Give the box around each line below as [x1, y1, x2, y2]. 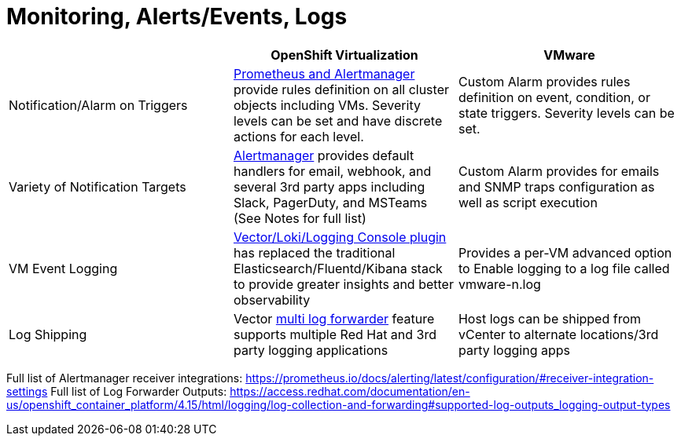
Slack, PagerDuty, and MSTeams [233, 194, 428, 210]
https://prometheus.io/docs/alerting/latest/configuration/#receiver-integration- [245, 371, 654, 385]
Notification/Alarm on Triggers [9, 97, 188, 113]
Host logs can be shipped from [458, 310, 642, 327]
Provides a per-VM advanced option [458, 244, 672, 261]
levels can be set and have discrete [233, 112, 443, 129]
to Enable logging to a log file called [458, 260, 670, 276]
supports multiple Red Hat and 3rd [233, 326, 437, 342]
